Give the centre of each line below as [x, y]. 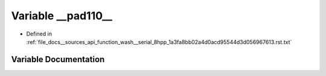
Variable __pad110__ [62, 16]
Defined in [39, 34]
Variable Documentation [58, 59]
